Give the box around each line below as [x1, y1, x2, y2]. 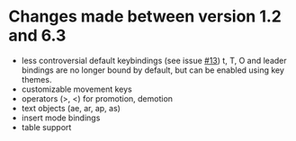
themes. [21, 74, 52, 84]
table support [21, 121, 72, 132]
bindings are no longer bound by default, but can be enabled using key [21, 65, 285, 75]
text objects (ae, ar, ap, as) [21, 102, 121, 113]
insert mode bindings [21, 112, 101, 123]
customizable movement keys [21, 84, 132, 94]
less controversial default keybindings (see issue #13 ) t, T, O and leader [21, 55, 287, 66]
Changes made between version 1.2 [8, 6, 283, 27]
